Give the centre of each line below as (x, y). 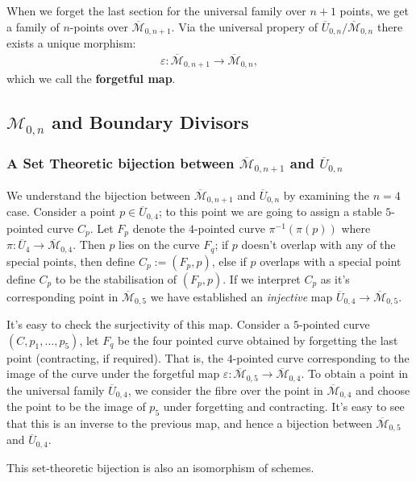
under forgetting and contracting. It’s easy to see (284, 406)
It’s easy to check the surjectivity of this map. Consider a (148, 324)
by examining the (326, 195)
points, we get (374, 10)
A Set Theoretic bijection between (121, 163)
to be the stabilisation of (116, 278)
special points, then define (71, 261)
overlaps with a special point (331, 261)
